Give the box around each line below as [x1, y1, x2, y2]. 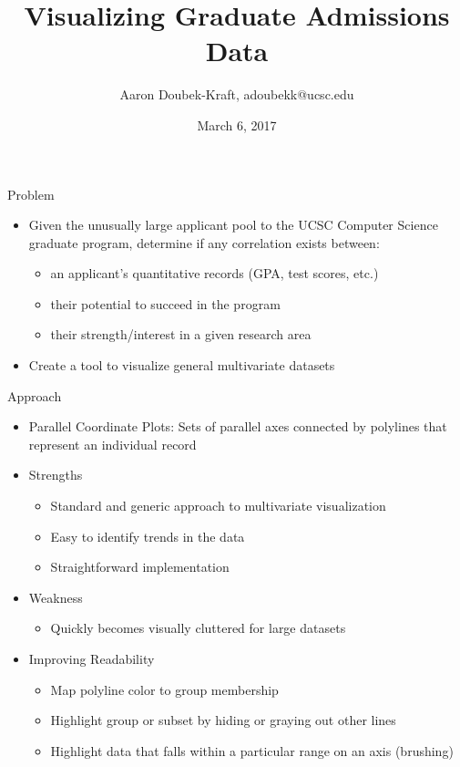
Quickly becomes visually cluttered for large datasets [50, 618, 346, 637]
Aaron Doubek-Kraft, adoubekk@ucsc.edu [119, 85, 354, 104]
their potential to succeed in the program [50, 294, 281, 313]
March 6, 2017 [197, 115, 277, 134]
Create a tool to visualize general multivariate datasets [28, 356, 335, 375]
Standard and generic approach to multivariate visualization [50, 496, 386, 515]
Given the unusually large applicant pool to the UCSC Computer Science [28, 215, 438, 234]
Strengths [28, 465, 83, 484]
